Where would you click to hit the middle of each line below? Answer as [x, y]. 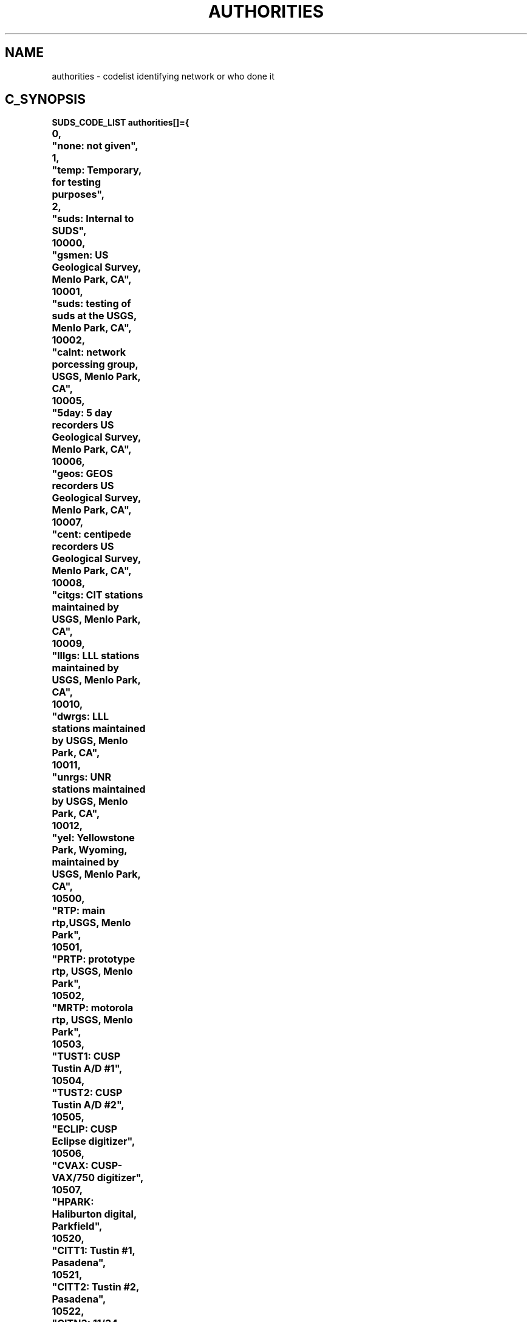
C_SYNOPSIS [45, 100]
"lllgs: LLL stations [96, 656]
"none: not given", [95, 146]
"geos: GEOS [82, 474]
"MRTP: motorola [93, 1008]
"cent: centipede [92, 534]
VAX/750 [73, 1178]
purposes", [78, 195]
